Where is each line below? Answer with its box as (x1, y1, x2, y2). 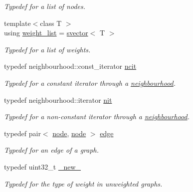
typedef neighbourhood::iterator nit (4, 94, 112, 105)
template (4, 17, 31, 28)
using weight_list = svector (4, 27, 88, 38)
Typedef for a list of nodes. (4, 1, 86, 11)
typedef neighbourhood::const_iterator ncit (4, 61, 137, 71)
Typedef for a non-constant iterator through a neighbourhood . (4, 111, 190, 122)
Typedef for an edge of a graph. (4, 145, 99, 155)
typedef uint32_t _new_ (4, 161, 81, 172)
